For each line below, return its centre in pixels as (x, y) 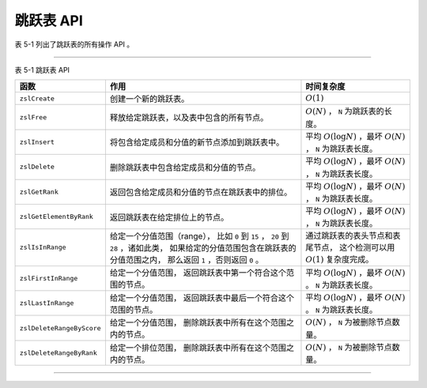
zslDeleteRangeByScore (60, 328)
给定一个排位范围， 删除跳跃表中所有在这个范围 (198, 348)
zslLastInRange (47, 303)
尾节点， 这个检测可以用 (350, 247)
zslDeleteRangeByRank (59, 353)
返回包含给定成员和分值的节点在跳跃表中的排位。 (201, 192)
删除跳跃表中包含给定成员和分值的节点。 (185, 168)
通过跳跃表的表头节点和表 (353, 235)
